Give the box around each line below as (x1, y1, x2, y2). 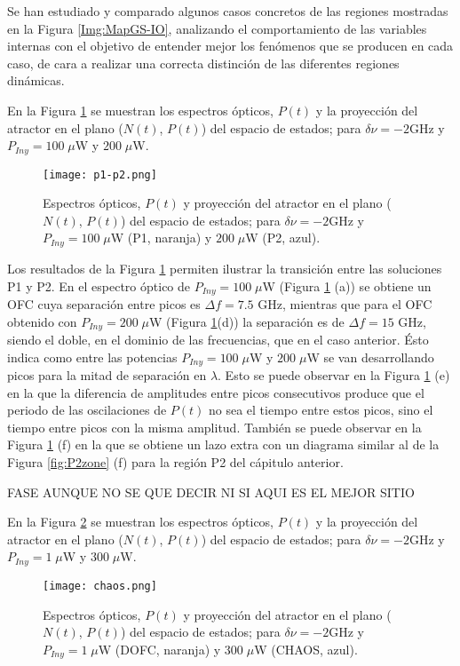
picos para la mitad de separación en (7, 366, 207, 385)
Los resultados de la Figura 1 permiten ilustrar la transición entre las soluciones (7, 258, 442, 277)
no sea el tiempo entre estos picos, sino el (209, 400, 433, 419)
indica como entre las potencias (7, 347, 178, 366)
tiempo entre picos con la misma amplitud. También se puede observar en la (7, 417, 422, 436)
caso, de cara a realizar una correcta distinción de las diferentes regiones (7, 53, 400, 72)
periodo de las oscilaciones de (7, 400, 167, 419)
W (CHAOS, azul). (254, 639, 358, 658)
